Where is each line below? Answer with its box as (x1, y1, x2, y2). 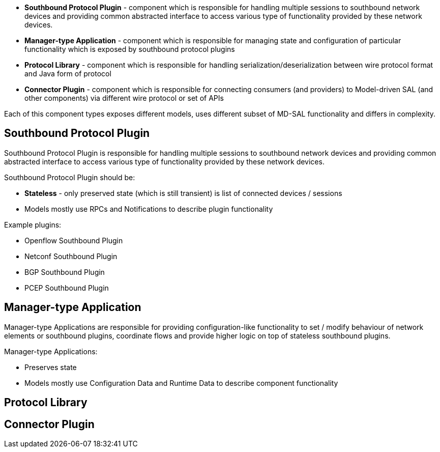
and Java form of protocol (24, 69, 111, 78)
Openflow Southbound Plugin (24, 236, 123, 245)
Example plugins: (4, 220, 62, 229)
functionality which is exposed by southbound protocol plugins (24, 45, 235, 53)
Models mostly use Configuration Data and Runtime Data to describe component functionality (24, 378, 338, 387)
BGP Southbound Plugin (24, 267, 105, 276)
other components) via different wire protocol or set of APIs (24, 94, 224, 102)
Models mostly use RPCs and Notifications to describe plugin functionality (24, 204, 273, 213)
